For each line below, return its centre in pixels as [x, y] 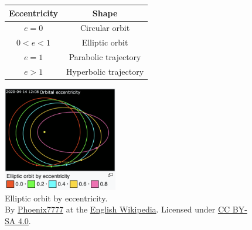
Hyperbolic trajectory [105, 71]
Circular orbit [105, 28]
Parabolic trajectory [105, 57]
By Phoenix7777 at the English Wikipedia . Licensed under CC [118, 209]
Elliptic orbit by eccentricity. [56, 198]
